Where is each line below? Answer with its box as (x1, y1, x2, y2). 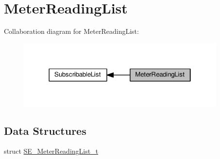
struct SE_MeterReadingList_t (4, 146, 99, 156)
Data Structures (4, 123, 86, 138)
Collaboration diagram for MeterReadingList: (4, 26, 139, 36)
